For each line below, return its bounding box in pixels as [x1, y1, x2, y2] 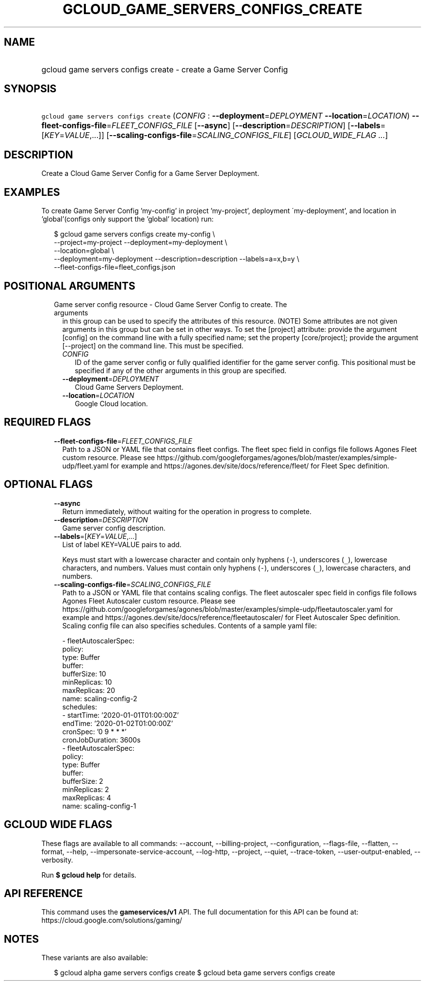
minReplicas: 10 [62, 677, 112, 686]
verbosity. [41, 855, 73, 864]
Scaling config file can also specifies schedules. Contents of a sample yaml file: [62, 621, 317, 630]
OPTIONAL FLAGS [4, 478, 93, 491]
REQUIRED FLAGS [4, 416, 91, 429]
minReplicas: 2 [62, 785, 109, 794]
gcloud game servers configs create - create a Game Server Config [41, 64, 288, 74]
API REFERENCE [4, 887, 83, 899]
